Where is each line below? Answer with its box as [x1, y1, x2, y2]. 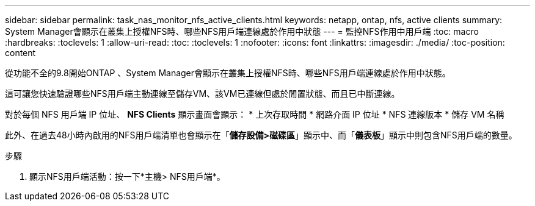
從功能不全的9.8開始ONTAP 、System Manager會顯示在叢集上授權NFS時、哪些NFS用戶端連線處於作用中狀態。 [5, 68, 451, 78]
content [5, 48, 36, 58]
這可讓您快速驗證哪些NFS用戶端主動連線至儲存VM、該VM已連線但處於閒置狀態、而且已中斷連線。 [5, 88, 400, 99]
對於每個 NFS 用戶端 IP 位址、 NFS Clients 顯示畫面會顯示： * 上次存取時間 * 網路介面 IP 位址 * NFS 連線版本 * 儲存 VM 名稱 [5, 109, 504, 119]
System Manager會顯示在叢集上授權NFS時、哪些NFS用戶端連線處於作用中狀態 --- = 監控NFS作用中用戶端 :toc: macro [5, 26, 479, 37]
